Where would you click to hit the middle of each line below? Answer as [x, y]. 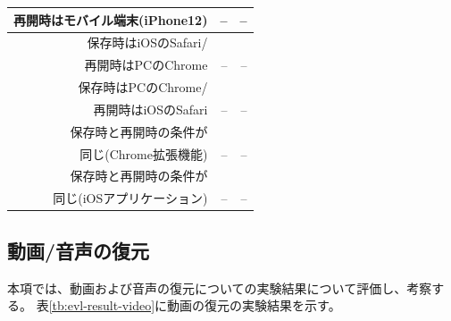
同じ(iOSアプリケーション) [130, 198]
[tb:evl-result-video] [102, 305]
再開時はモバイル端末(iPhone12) [111, 19]
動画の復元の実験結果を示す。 [254, 305]
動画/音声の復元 [79, 250]
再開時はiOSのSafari [150, 109]
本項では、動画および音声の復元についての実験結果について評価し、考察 [220, 287]
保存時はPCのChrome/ [143, 87]
